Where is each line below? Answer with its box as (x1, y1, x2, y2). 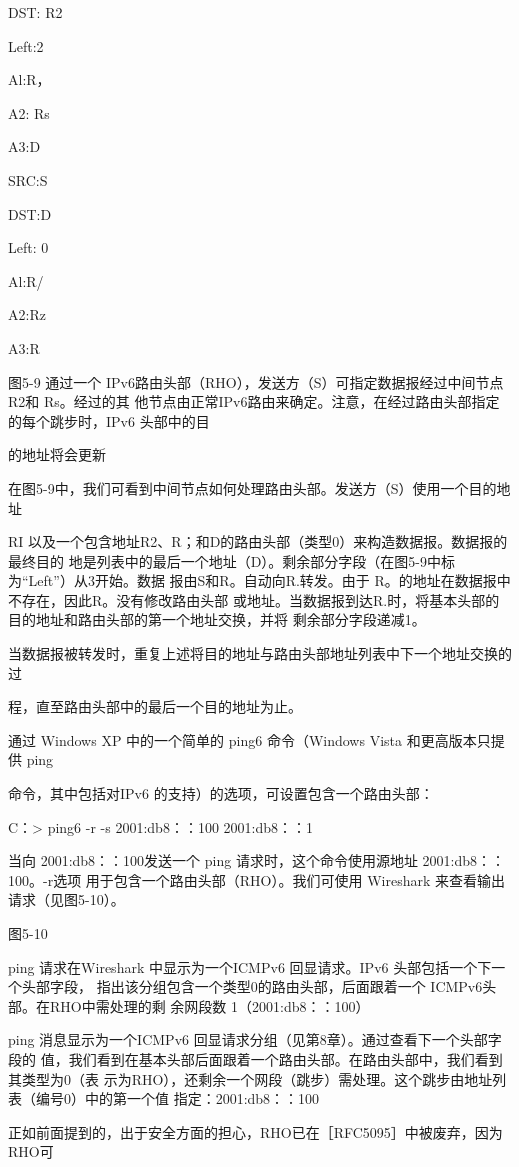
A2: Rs (8, 102, 50, 123)
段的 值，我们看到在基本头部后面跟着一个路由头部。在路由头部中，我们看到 (8, 1048, 503, 1069)
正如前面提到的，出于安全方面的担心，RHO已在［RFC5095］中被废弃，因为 (8, 1121, 503, 1142)
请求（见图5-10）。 (8, 889, 125, 910)
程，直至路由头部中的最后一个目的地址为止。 (8, 696, 302, 717)
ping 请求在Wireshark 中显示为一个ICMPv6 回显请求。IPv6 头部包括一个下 (8, 956, 492, 977)
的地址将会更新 (8, 444, 106, 465)
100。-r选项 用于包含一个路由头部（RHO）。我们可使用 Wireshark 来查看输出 (8, 869, 505, 890)
